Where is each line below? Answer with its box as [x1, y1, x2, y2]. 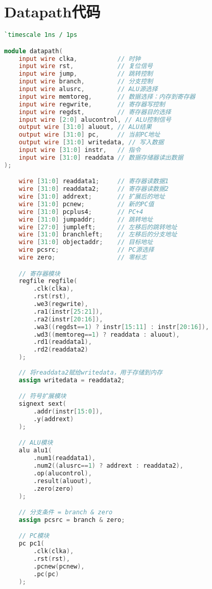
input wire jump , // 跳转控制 [18, 70, 153, 78]
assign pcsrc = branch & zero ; [18, 516, 125, 523]
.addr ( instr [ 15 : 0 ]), [33, 408, 103, 416]
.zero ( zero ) [33, 485, 74, 492]
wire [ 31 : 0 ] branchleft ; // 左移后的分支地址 [18, 231, 177, 238]
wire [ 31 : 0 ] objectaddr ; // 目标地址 [18, 238, 153, 246]
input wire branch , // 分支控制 [18, 78, 153, 85]
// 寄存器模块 [18, 270, 60, 277]
